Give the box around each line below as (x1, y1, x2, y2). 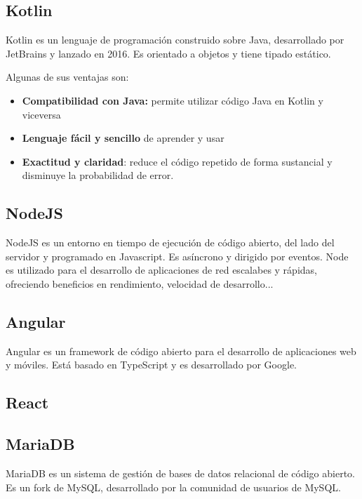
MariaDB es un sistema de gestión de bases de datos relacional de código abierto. (6, 465, 355, 480)
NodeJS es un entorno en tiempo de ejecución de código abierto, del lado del (6, 235, 335, 250)
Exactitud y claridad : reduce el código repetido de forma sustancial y (22, 154, 333, 168)
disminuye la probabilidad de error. (22, 168, 174, 182)
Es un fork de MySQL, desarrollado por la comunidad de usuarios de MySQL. (6, 479, 341, 494)
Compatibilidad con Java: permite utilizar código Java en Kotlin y (22, 93, 323, 107)
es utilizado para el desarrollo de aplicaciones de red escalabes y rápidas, (6, 262, 317, 277)
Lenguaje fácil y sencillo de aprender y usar (22, 131, 224, 145)
